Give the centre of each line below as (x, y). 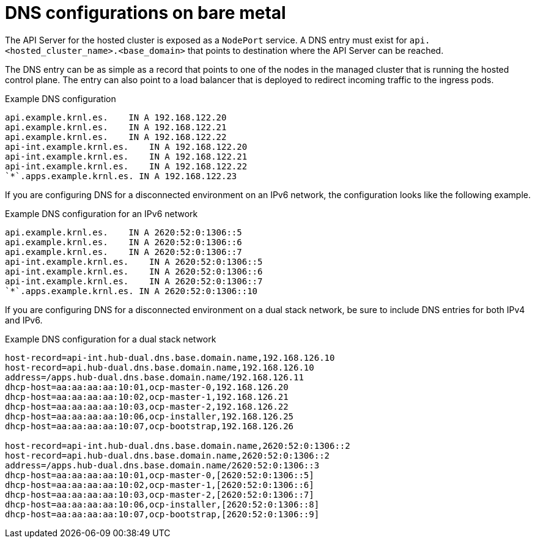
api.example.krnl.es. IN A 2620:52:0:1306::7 (124, 252)
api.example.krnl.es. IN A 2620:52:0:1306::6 (124, 242)
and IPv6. (24, 320)
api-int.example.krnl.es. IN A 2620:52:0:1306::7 (134, 281)
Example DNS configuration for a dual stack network (111, 339)
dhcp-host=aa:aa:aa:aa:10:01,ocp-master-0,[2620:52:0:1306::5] (160, 475)
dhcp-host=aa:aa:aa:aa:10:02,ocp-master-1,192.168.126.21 (147, 397)
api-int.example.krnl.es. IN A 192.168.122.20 (126, 146)
